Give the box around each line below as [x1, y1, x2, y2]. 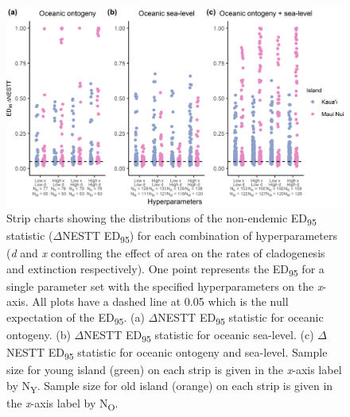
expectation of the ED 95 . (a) [6, 308, 145, 327]
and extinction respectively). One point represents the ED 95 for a [6, 260, 325, 279]
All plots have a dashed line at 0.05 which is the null [32, 293, 289, 310]
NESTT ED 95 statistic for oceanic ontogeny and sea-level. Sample [6, 344, 328, 362]
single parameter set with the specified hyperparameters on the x [6, 277, 323, 294]
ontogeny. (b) [6, 326, 71, 343]
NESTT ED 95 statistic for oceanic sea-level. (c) [84, 326, 314, 345]
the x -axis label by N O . [6, 395, 119, 413]
